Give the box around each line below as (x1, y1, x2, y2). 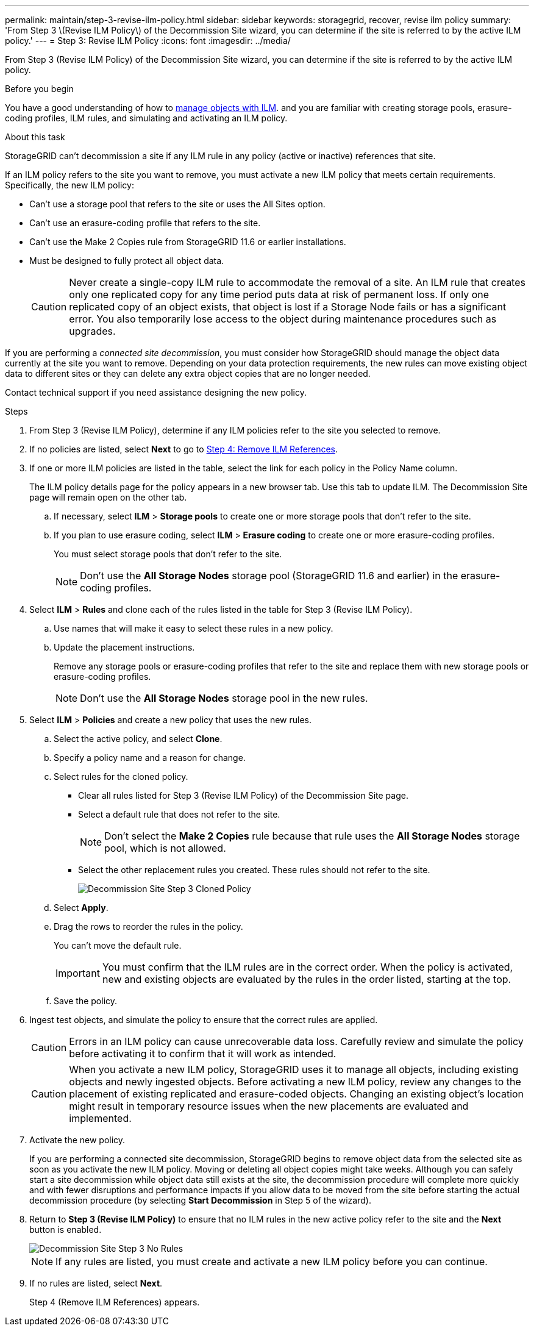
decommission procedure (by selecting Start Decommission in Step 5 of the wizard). (29, 1195, 371, 1205)
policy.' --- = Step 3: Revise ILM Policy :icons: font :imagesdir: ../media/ (5, 35, 291, 46)
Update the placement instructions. (54, 642, 195, 652)
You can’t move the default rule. (54, 940, 182, 951)
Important (55, 967, 100, 979)
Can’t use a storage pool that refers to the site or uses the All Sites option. (29, 199, 326, 209)
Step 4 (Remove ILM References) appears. (29, 1297, 200, 1307)
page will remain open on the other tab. (29, 492, 187, 502)
